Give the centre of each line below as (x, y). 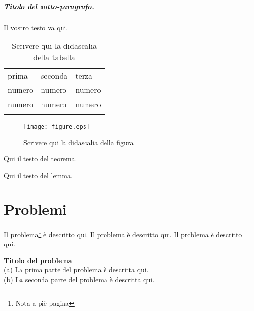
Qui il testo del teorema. (41, 159)
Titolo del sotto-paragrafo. (49, 6)
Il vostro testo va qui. (36, 27)
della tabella (54, 57)
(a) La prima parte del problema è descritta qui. (76, 270)
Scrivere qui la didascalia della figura (79, 142)
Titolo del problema (38, 260)
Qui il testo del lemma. (38, 175)
